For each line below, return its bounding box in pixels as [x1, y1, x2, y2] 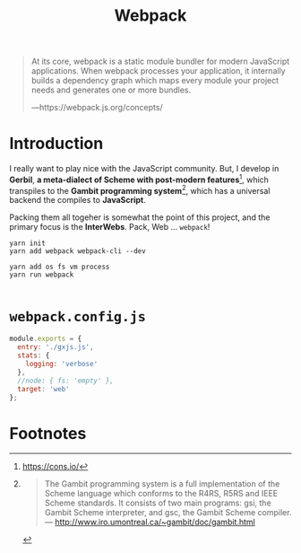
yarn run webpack [9, 270, 74, 279]
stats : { [17, 351, 50, 360]
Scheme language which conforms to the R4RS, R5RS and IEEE [44, 488, 279, 499]
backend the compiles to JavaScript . [9, 195, 146, 206]
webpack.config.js [9, 308, 146, 325]
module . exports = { [9, 334, 82, 344]
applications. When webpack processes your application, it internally [30, 66, 286, 76]
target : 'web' [17, 384, 70, 393]
